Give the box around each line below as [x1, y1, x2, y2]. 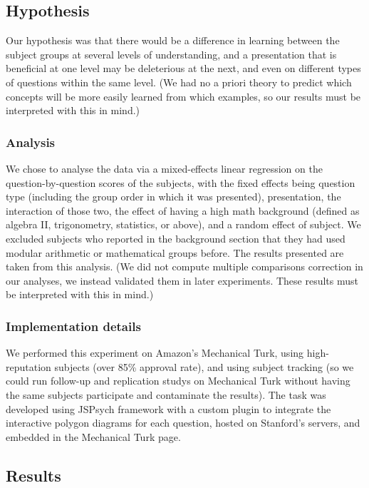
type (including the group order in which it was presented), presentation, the [6, 189, 341, 204]
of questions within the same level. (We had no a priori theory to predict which [6, 74, 352, 89]
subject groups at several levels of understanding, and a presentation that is [6, 46, 337, 61]
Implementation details [6, 317, 141, 335]
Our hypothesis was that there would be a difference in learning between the [6, 33, 340, 48]
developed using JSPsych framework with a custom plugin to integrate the [6, 401, 331, 416]
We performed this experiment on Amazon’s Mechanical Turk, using [6, 345, 304, 360]
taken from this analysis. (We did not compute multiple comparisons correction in [6, 259, 363, 274]
